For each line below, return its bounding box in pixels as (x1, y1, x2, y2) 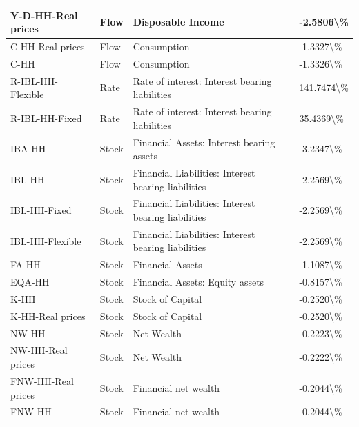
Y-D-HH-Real (10, 8, 78, 22)
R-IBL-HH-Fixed (10, 110, 82, 125)
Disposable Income (133, 14, 224, 29)
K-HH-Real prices (10, 308, 86, 323)
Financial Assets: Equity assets (133, 275, 264, 289)
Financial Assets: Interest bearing (133, 135, 275, 149)
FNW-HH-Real (10, 373, 74, 388)
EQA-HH (10, 275, 50, 289)
